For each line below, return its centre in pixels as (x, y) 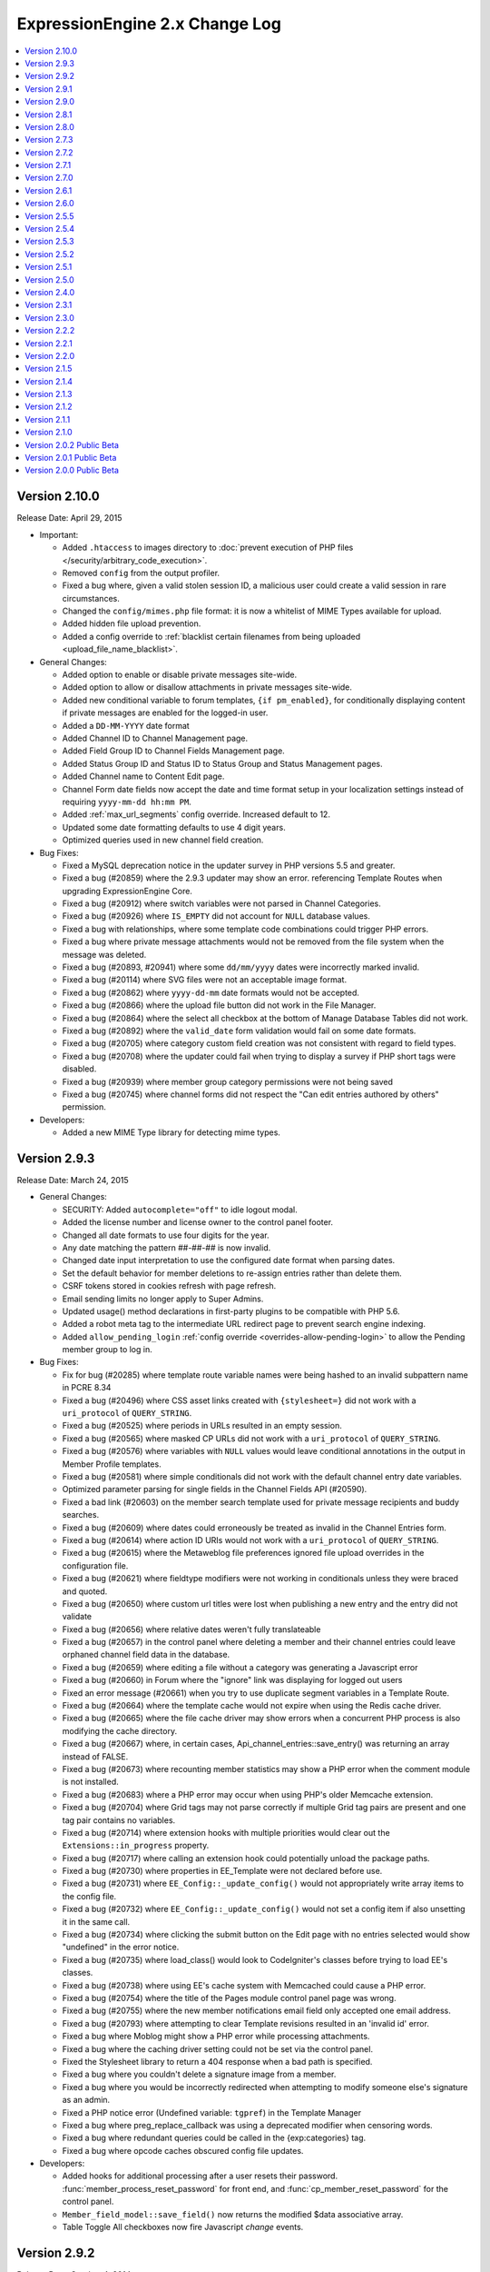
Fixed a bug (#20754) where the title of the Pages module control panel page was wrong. (229, 1998)
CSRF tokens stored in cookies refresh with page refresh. (169, 1286)
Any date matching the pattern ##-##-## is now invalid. (167, 1247)
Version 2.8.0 (49, 126)
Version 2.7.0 (49, 178)
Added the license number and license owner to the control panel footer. (198, 1222)
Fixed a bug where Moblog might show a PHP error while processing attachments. (216, 2037)
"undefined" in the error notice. (121, 1947)
